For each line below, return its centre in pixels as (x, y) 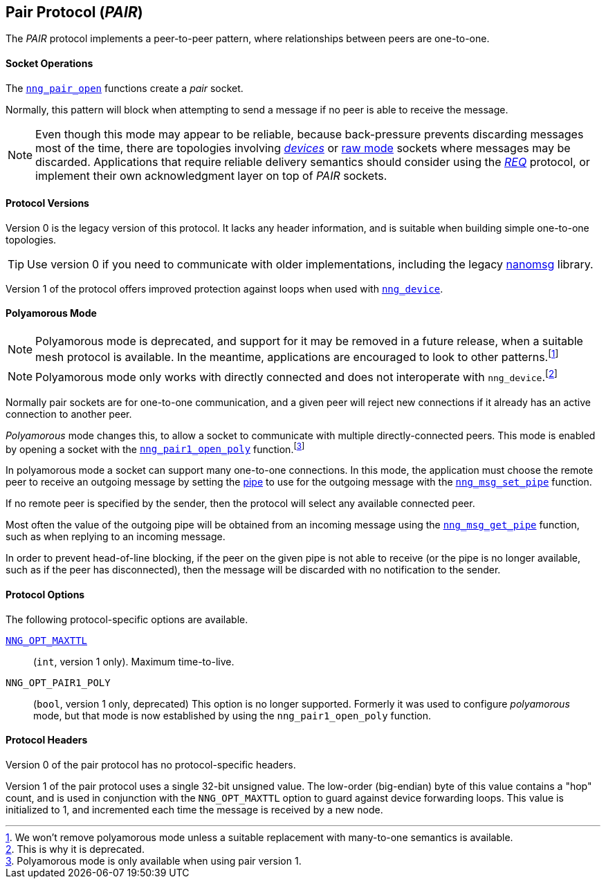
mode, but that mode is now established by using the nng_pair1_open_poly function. (232, 715)
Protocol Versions (47, 203)
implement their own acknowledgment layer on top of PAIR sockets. (211, 175)
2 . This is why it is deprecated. (75, 849)
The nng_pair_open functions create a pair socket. (125, 88)
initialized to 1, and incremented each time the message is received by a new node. (194, 809)
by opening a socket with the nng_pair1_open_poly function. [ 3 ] (155, 448)
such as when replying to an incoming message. (116, 537)
